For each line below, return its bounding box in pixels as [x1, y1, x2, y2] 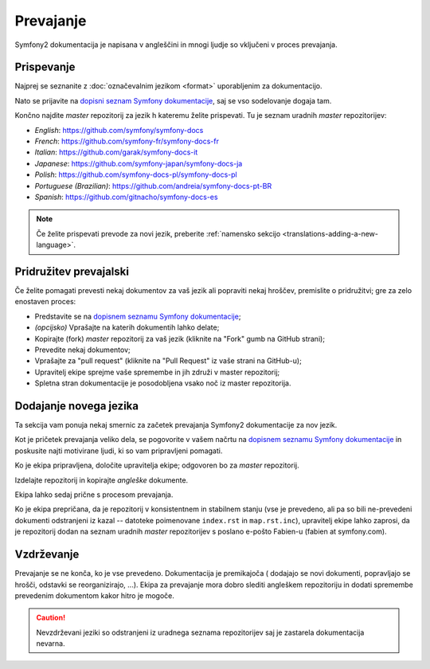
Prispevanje [14, 61, 76, 74]
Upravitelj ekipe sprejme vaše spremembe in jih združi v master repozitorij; [34, 367, 280, 377]
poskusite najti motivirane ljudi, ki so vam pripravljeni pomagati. [14, 446, 223, 456]
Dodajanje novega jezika [14, 399, 139, 413]
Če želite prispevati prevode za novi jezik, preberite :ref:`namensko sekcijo [36, 229, 281, 238]
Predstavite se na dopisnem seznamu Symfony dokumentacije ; [34, 311, 241, 321]
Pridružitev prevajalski [14, 264, 129, 278]
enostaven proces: [14, 297, 76, 307]
